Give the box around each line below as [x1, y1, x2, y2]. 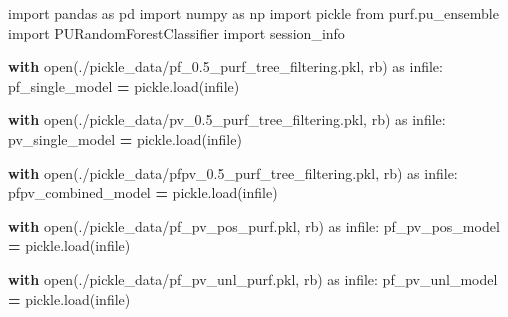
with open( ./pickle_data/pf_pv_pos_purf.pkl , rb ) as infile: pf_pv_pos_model [8, 215, 500, 236]
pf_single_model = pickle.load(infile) [8, 75, 240, 96]
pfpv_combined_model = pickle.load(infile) [8, 182, 278, 203]
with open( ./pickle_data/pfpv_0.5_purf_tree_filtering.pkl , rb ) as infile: [8, 162, 458, 183]
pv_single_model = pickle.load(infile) [8, 128, 242, 149]
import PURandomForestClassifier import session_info [8, 22, 345, 43]
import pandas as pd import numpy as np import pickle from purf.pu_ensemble [8, 3, 499, 23]
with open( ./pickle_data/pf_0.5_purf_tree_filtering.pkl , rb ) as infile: [8, 56, 443, 77]
